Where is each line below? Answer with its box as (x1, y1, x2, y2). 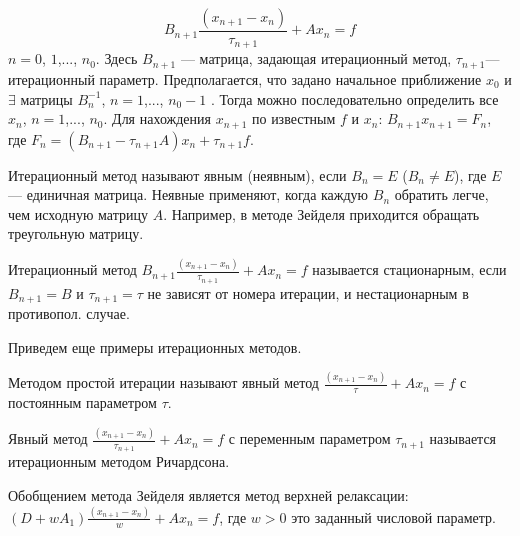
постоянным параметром (8, 392, 157, 413)
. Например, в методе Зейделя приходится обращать (163, 203, 480, 224)
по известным (251, 108, 336, 129)
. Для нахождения (103, 108, 211, 129)
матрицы (20, 88, 73, 109)
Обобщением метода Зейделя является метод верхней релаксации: (8, 485, 409, 506)
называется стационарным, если (312, 259, 507, 280)
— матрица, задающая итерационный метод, (180, 48, 452, 69)
